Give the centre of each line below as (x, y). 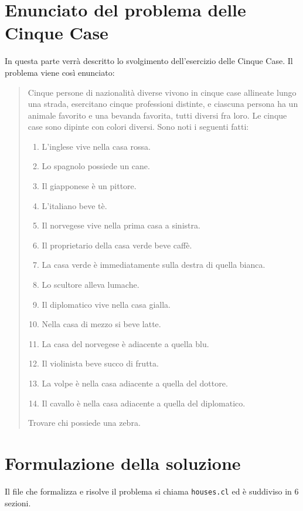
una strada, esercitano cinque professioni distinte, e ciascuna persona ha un (163, 104)
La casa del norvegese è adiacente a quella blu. (125, 343)
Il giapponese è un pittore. (89, 186)
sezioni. (18, 502)
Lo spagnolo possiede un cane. (96, 166)
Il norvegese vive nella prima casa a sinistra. (121, 225)
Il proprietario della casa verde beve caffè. (117, 245)
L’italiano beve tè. (74, 205)
